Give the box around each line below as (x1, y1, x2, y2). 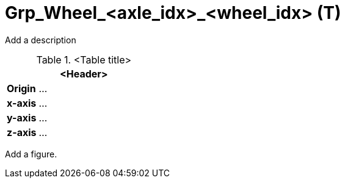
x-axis (7, 96, 37, 109)
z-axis (7, 126, 37, 138)
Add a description (5, 34, 76, 45)
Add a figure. (5, 148, 57, 159)
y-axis (7, 111, 37, 124)
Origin (7, 82, 36, 95)
